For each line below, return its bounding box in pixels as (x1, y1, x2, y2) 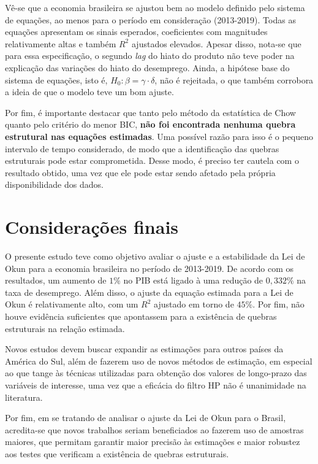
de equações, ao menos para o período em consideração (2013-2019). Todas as (5, 13, 296, 26)
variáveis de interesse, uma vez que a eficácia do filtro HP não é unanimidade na (5, 378, 306, 391)
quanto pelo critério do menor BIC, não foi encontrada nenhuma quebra (5, 118, 296, 131)
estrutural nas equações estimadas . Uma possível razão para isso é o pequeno (5, 130, 314, 142)
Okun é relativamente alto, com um (5, 298, 138, 311)
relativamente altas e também (5, 37, 116, 50)
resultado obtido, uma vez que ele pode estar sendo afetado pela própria (5, 166, 276, 179)
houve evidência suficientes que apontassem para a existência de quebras (5, 310, 277, 322)
